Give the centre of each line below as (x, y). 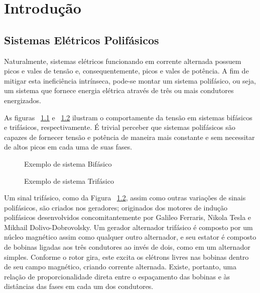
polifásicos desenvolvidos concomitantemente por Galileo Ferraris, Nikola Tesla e (128, 217)
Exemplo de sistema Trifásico (69, 180)
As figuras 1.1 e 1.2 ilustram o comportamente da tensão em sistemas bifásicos (128, 117)
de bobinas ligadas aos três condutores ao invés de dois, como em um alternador (127, 247)
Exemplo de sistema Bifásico (68, 163)
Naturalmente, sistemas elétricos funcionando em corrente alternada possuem (123, 61)
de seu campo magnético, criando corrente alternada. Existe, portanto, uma (120, 267)
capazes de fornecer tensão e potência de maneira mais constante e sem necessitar (129, 137)
